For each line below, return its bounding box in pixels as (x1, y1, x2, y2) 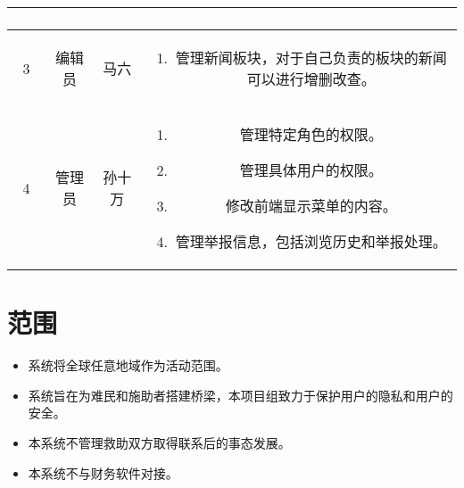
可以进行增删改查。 (246, 69, 376, 89)
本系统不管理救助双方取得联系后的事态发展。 (28, 433, 291, 451)
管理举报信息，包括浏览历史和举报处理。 (175, 231, 447, 252)
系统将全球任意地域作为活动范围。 (28, 356, 228, 375)
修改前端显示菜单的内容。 (225, 195, 397, 216)
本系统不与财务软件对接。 (28, 463, 178, 482)
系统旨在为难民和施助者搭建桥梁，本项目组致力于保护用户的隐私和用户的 (28, 385, 453, 404)
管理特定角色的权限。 (239, 124, 383, 145)
